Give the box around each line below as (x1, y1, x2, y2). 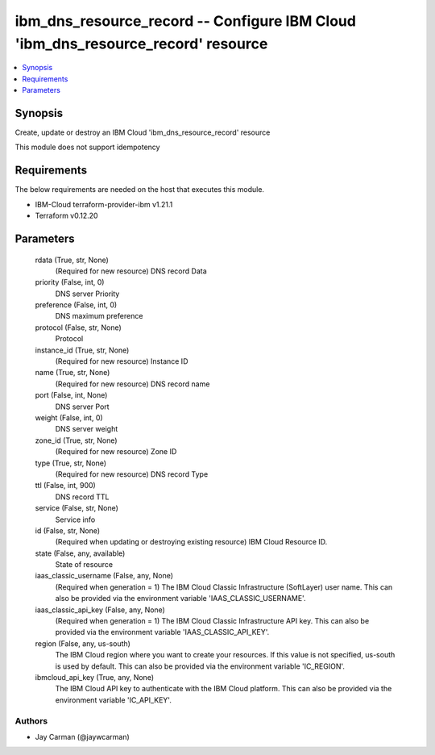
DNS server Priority (55, 289, 120, 298)
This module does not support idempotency (14, 142, 160, 152)
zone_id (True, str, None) (35, 436, 118, 445)
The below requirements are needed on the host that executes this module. (14, 185, 265, 194)
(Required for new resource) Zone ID (55, 447, 177, 457)
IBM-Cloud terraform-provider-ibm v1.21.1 (35, 199, 173, 209)
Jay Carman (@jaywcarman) (35, 732, 130, 741)
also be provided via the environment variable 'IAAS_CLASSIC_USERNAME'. (55, 594, 306, 603)
